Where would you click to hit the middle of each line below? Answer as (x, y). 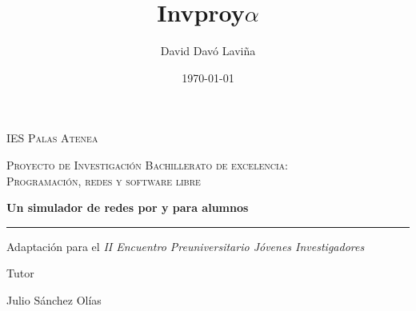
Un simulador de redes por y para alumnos (128, 207)
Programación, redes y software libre (104, 180)
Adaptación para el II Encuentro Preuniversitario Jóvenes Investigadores (186, 246)
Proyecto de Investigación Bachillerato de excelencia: (147, 164)
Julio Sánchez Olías (54, 299)
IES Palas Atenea (52, 138)
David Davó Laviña (208, 51)
